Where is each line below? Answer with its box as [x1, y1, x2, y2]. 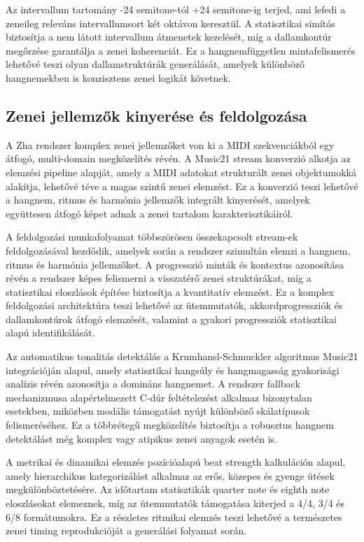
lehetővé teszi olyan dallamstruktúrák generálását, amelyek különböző [6, 57, 304, 71]
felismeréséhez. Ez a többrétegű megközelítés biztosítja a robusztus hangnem [6, 418, 334, 432]
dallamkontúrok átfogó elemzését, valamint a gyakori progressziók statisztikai [6, 311, 337, 326]
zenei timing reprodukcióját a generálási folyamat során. [6, 523, 247, 538]
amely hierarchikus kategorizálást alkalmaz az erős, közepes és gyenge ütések [6, 468, 335, 483]
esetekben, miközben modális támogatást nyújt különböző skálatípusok [6, 404, 310, 418]
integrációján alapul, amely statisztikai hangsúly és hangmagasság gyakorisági [6, 362, 339, 377]
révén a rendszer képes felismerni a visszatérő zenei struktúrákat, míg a [6, 271, 311, 285]
